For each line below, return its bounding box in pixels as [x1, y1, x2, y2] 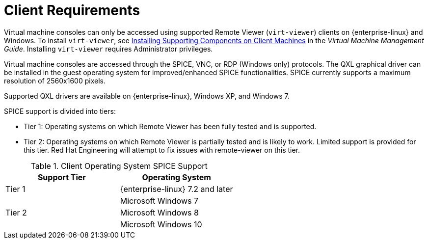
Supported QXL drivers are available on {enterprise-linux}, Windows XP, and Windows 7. [4, 91, 290, 100]
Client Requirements [4, 2, 140, 19]
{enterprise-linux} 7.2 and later [120, 184, 233, 194]
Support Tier [37, 172, 86, 182]
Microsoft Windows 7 [120, 195, 199, 206]
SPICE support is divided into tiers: [4, 107, 116, 115]
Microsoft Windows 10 [120, 219, 202, 229]
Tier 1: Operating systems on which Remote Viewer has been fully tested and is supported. [24, 122, 317, 131]
